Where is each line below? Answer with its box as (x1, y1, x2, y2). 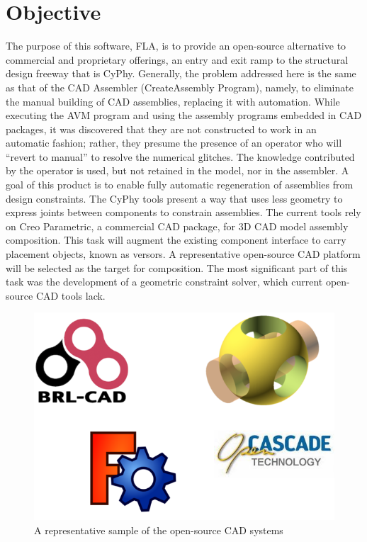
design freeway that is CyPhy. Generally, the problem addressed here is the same (6, 66, 356, 81)
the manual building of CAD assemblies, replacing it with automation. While (6, 94, 340, 108)
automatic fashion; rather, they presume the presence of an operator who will (6, 135, 342, 150)
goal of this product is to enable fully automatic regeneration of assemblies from (6, 177, 354, 192)
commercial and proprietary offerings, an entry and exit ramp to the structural (6, 52, 349, 67)
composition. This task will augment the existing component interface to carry (6, 232, 346, 247)
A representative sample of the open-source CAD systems (34, 522, 283, 537)
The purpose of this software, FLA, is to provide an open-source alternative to (6, 38, 346, 53)
